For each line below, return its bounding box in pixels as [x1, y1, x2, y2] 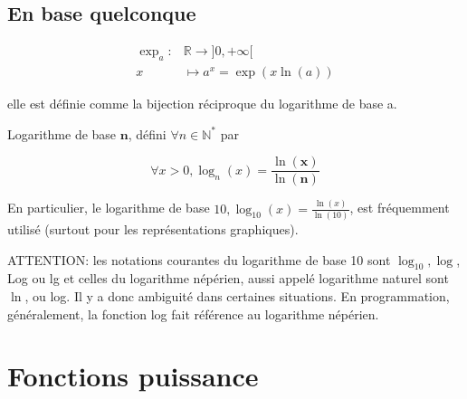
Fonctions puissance [7, 357, 259, 394]
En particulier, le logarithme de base [7, 198, 210, 217]
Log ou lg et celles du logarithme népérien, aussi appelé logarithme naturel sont [7, 269, 449, 288]
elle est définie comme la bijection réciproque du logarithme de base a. [7, 94, 397, 113]
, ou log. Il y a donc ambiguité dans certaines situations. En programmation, [24, 286, 450, 305]
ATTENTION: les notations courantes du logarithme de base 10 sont [7, 250, 391, 269]
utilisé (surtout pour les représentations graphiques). [7, 219, 299, 238]
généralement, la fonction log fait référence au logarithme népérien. [7, 304, 379, 323]
